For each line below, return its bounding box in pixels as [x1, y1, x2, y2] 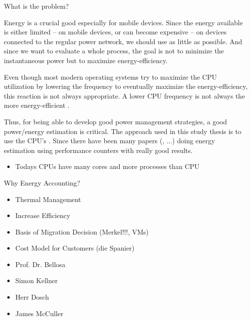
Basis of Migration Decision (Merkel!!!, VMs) [15, 226, 149, 236]
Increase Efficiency [15, 210, 70, 220]
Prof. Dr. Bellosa [15, 259, 65, 269]
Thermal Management [15, 194, 81, 204]
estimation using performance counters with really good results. [4, 145, 193, 155]
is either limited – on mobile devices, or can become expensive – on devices [4, 27, 227, 37]
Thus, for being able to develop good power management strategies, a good [4, 116, 227, 126]
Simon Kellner [15, 275, 58, 286]
